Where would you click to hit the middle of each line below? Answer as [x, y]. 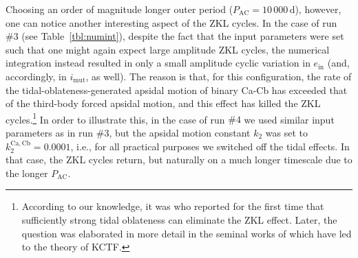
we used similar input [289, 119]
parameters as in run [50, 132]
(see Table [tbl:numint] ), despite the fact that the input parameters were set [183, 36]
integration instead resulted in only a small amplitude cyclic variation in [158, 63]
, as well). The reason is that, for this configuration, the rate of [219, 76]
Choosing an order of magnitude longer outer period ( [119, 9]
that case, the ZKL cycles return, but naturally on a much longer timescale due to [179, 160]
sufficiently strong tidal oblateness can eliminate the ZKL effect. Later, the [179, 219]
